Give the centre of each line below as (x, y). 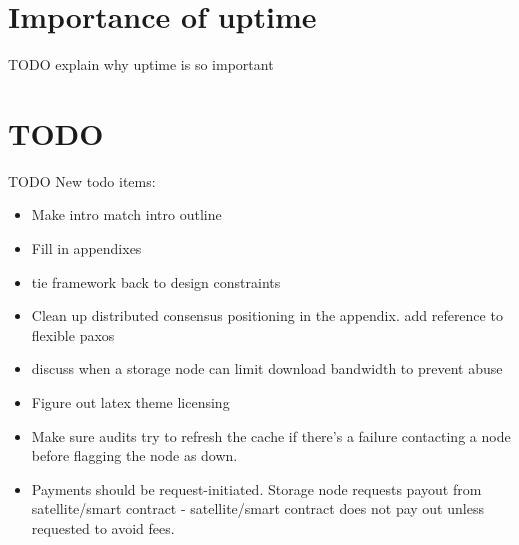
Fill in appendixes (86, 248)
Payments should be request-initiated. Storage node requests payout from (256, 488)
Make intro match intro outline (126, 214)
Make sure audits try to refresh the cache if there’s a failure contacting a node (271, 435)
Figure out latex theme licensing (130, 402)
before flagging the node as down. (134, 455)
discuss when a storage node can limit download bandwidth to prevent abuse (267, 368)
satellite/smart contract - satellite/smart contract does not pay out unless (257, 508)
